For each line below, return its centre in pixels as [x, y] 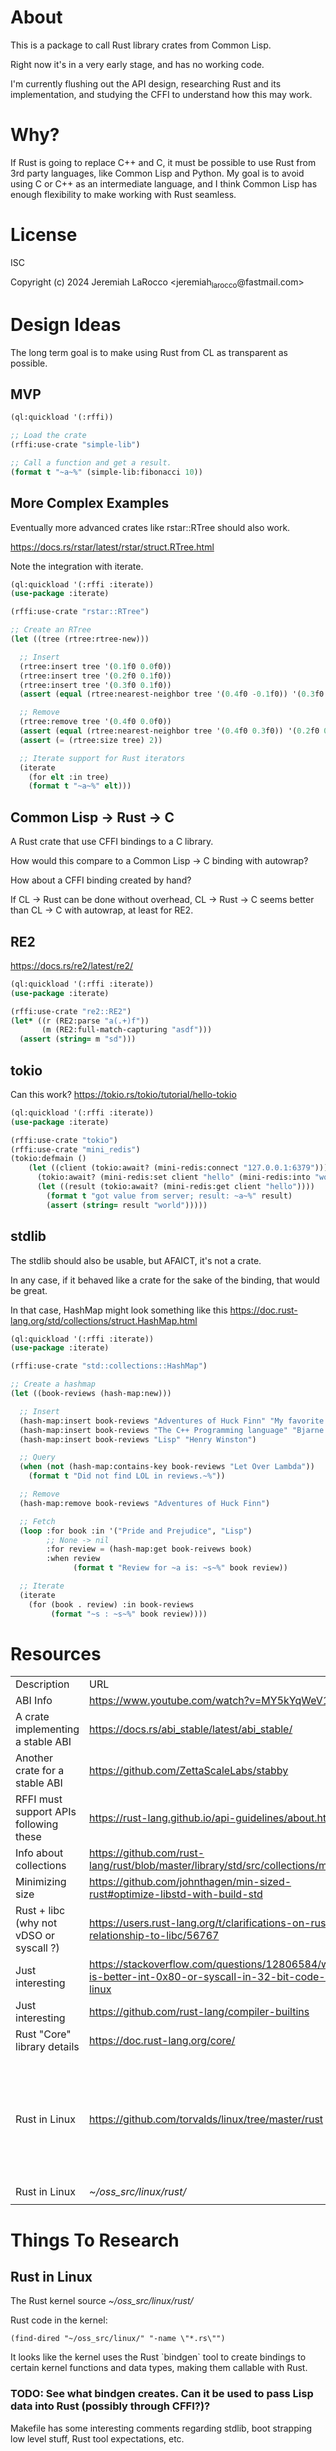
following [37, 1824]
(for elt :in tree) [69, 777]
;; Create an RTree [51, 630]
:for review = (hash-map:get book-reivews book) [149, 1549]
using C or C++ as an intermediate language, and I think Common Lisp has [164, 183]
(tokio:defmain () [48, 1159]
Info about [39, 1853]
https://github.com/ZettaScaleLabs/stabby [189, 1771]
